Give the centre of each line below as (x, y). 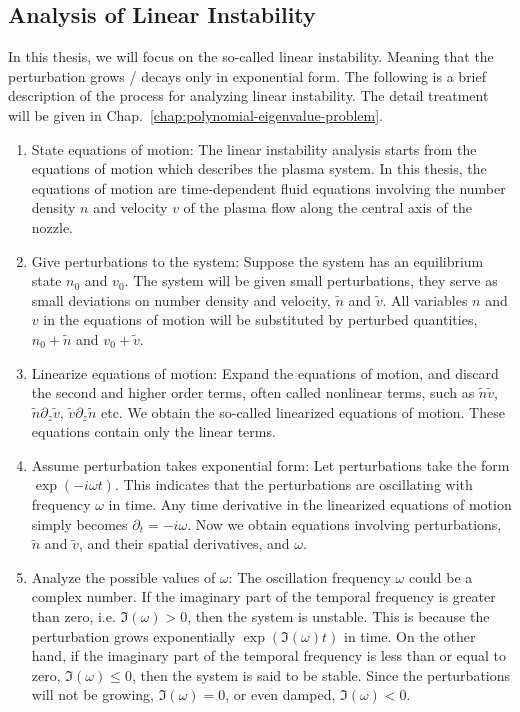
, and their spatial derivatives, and (184, 543)
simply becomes (79, 523)
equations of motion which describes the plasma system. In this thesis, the (259, 168)
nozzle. (52, 226)
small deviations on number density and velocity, (181, 299)
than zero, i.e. (73, 616)
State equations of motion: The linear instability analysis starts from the (254, 148)
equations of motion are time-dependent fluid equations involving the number (268, 187)
